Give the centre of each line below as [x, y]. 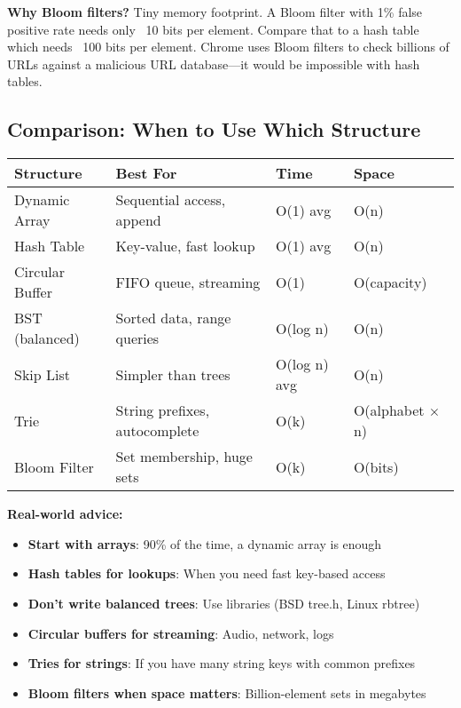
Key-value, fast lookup [185, 246]
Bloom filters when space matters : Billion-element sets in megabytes [227, 692]
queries [137, 338]
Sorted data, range [173, 318]
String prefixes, [163, 410]
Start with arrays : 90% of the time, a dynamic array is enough [205, 543]
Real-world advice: [65, 514]
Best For [146, 173]
